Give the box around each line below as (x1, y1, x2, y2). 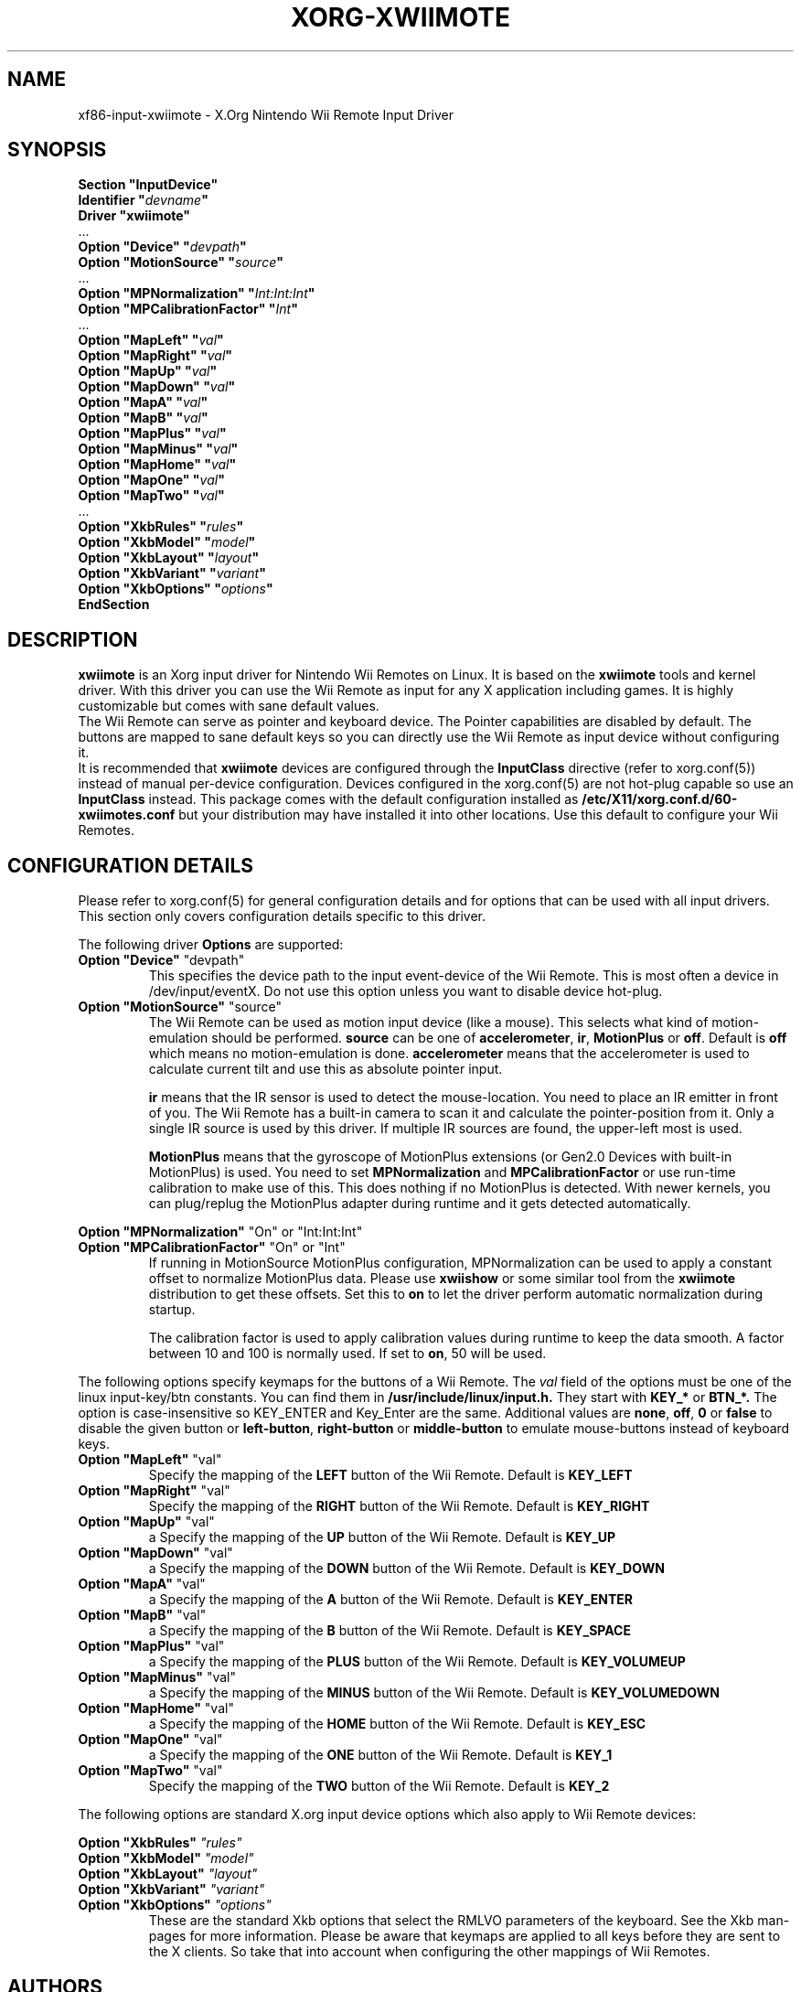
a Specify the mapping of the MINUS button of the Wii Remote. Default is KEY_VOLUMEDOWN (148, 1685, 720, 1701)
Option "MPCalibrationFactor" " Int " (78, 301, 298, 317)
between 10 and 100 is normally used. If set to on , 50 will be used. (148, 1345, 547, 1362)
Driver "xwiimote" (78, 208, 191, 224)
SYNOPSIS (7, 138, 107, 162)
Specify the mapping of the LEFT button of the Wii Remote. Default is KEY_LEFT (148, 1467, 633, 1483)
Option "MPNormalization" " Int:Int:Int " (78, 285, 315, 302)
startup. (148, 1301, 196, 1318)
